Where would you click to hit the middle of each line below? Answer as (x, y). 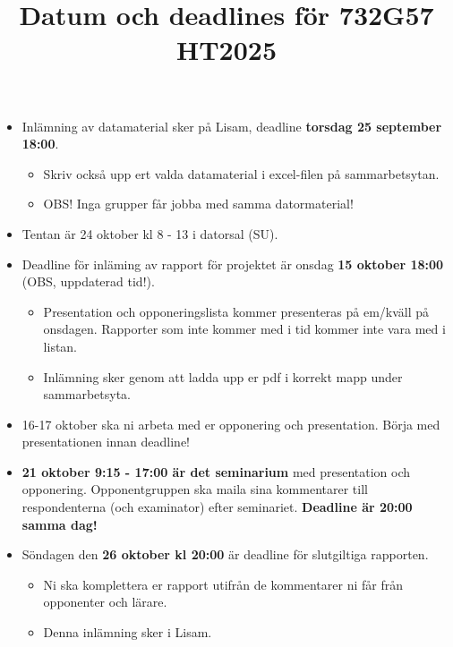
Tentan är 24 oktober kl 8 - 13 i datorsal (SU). (150, 233)
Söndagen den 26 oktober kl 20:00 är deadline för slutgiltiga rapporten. (225, 554)
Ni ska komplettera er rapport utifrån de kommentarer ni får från (223, 584)
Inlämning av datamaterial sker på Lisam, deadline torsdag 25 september (232, 126)
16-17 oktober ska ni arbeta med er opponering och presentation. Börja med (231, 424)
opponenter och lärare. (105, 602)
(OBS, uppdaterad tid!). (88, 281)
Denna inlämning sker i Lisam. (128, 632)
